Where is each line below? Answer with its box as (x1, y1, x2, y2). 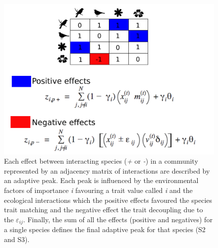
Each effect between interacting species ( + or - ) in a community (4, 156, 198, 166)
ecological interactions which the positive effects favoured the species (4, 194, 213, 205)
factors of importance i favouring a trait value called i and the (4, 185, 193, 195)
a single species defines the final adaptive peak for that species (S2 (4, 224, 206, 235)
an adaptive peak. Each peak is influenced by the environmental (4, 175, 199, 186)
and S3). (4, 234, 30, 244)
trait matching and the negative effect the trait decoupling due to (4, 204, 203, 215)
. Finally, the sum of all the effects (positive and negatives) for (23, 214, 213, 224)
